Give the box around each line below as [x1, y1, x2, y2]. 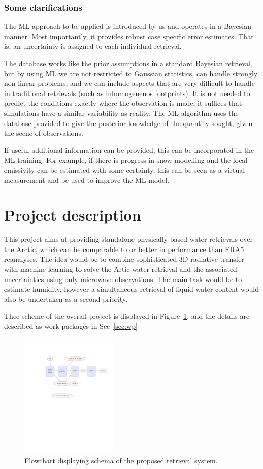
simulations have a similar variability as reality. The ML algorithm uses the [4, 107, 239, 118]
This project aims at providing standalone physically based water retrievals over [4, 234, 253, 244]
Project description [4, 204, 141, 225]
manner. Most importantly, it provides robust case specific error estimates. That [4, 30, 254, 41]
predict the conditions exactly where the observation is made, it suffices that [4, 98, 242, 108]
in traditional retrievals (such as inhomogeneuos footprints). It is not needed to [4, 87, 250, 98]
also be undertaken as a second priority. [4, 293, 128, 304]
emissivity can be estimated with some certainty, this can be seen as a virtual [4, 164, 245, 175]
